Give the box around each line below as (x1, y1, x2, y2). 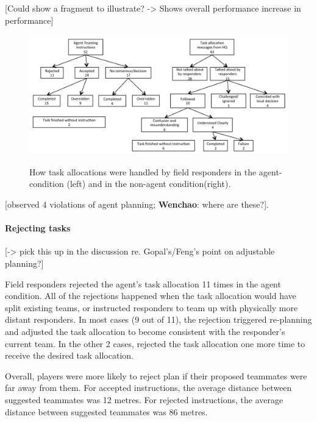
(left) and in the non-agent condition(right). (66, 177, 231, 190)
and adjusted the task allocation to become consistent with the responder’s (5, 325, 285, 338)
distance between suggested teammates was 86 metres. (5, 405, 208, 418)
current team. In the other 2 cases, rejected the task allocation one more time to (5, 337, 305, 350)
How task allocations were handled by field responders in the (29, 165, 257, 178)
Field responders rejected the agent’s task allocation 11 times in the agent (5, 277, 281, 290)
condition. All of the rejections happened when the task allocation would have (5, 289, 296, 302)
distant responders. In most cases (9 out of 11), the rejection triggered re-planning (5, 313, 312, 326)
